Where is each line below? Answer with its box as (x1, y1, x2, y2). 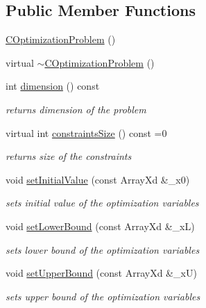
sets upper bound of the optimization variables (6, 289, 200, 303)
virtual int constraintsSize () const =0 (6, 125, 167, 140)
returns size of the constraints (6, 149, 132, 163)
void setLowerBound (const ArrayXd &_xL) (6, 218, 195, 233)
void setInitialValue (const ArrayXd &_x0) (6, 172, 190, 186)
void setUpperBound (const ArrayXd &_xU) (6, 266, 197, 280)
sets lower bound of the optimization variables (6, 242, 200, 257)
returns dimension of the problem (6, 102, 146, 116)
